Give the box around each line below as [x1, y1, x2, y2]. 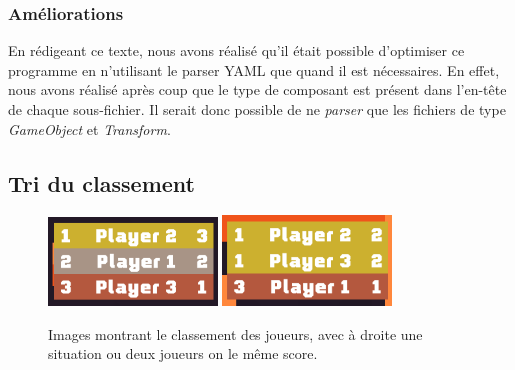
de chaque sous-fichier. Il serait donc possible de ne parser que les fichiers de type [8, 99, 506, 119]
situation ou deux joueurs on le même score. [48, 343, 318, 364]
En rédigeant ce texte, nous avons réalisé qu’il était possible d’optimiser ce [8, 40, 465, 61]
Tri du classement [8, 167, 195, 198]
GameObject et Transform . [8, 118, 171, 139]
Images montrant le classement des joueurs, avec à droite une [48, 323, 423, 344]
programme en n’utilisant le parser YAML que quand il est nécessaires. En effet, [8, 59, 500, 80]
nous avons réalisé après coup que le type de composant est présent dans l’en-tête [8, 79, 507, 100]
